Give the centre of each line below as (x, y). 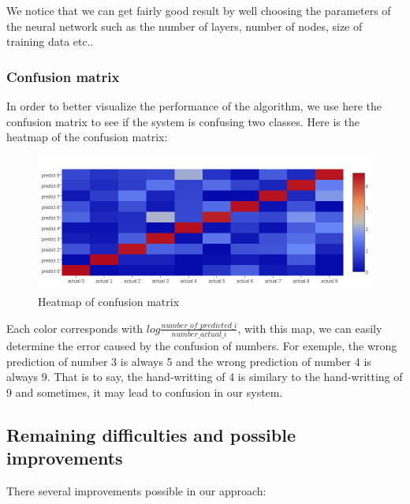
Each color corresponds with (75, 328)
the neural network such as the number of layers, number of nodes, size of (184, 26)
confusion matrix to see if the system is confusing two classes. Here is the (183, 121)
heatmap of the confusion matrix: (87, 137)
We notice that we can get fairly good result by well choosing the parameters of (199, 10)
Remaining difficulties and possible (151, 435)
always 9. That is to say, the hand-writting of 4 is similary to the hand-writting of (205, 377)
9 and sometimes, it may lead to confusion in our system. (145, 392)
